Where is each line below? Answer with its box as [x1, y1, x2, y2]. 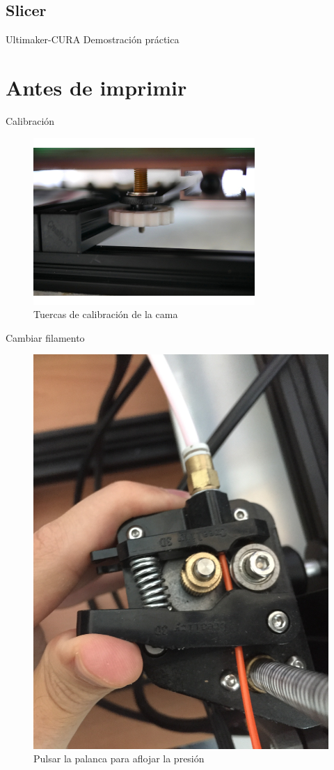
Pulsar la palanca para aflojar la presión [33, 751, 205, 766]
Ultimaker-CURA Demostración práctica [6, 32, 180, 47]
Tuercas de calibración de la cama [33, 307, 178, 322]
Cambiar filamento [6, 330, 85, 345]
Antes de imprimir [6, 73, 187, 101]
